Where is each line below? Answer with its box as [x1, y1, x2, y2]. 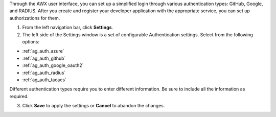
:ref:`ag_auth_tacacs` [22, 77, 66, 83]
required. [9, 93, 29, 99]
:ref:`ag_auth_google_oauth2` [22, 62, 84, 68]
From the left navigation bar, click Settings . [22, 25, 113, 31]
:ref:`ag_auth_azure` [22, 48, 64, 54]
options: [22, 38, 40, 44]
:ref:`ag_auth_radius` [22, 69, 66, 76]
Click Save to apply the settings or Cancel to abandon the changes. [22, 103, 165, 109]
